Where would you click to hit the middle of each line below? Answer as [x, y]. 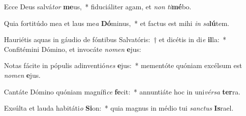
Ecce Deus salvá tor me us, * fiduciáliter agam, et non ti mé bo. [98, 6]
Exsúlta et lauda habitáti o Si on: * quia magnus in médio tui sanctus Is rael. [119, 108]
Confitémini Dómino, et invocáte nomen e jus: [73, 49]
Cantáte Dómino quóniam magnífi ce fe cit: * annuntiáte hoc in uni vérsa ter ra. [122, 91]
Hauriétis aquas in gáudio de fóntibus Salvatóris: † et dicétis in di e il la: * [115, 39]
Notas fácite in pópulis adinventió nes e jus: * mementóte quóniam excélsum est [123, 65]
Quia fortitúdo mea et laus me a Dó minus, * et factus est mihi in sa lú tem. [117, 23]
